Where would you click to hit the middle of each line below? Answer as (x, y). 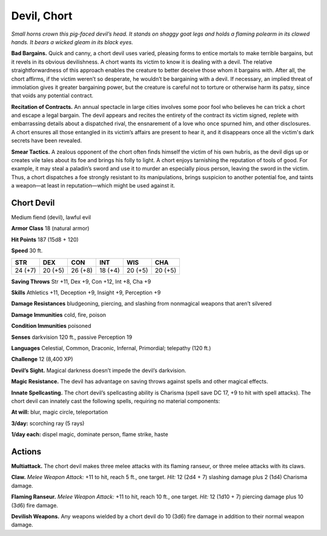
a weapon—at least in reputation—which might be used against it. (93, 186)
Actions (26, 452)
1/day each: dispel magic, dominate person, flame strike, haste (90, 434)
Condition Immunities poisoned (51, 326)
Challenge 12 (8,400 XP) (42, 359)
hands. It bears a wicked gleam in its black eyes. (72, 42)
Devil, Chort (42, 16)
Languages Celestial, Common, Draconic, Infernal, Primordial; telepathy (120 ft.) (111, 348)
